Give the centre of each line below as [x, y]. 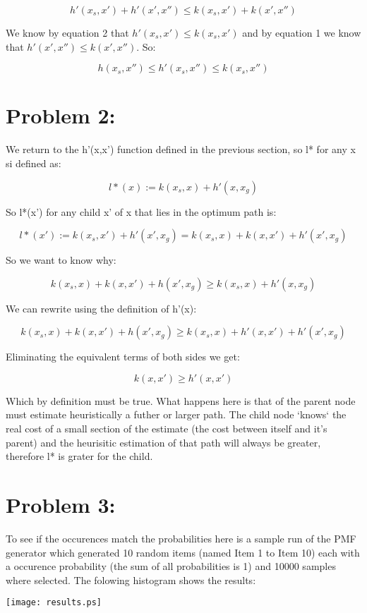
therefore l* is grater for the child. [79, 456]
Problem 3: [61, 505]
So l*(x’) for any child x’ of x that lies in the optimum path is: [141, 211]
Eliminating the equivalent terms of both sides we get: [123, 357]
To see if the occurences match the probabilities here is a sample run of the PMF [181, 538]
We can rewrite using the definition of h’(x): [101, 308]
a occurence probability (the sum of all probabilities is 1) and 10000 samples [171, 566]
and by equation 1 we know [302, 32]
